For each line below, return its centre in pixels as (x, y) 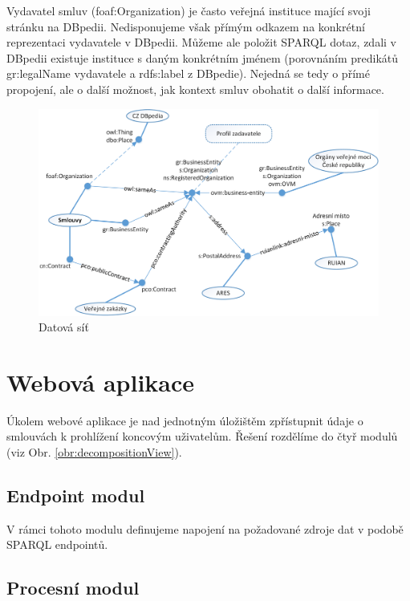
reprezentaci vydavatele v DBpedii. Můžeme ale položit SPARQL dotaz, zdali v (201, 42)
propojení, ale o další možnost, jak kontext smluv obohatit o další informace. (195, 89)
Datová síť (64, 327)
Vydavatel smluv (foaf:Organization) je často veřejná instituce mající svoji (189, 10)
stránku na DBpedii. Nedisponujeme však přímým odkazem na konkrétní (186, 26)
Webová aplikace (101, 382)
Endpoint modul (76, 495)
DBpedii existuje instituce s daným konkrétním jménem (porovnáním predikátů (203, 57)
